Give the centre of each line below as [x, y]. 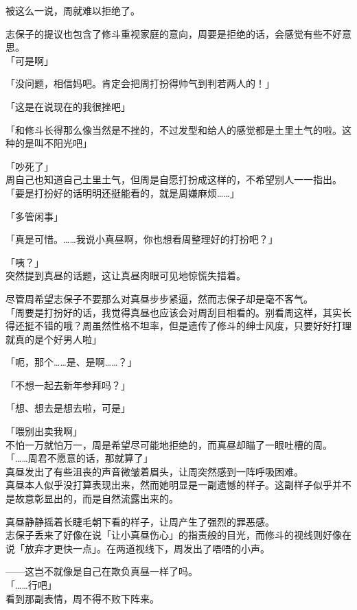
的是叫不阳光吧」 [53, 143]
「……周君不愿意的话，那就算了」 [79, 458]
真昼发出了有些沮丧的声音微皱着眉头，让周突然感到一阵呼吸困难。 [154, 471]
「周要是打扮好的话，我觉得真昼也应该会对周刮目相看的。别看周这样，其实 [174, 312]
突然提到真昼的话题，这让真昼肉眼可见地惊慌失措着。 [126, 275]
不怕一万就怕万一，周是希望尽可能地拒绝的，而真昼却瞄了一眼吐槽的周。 [169, 444]
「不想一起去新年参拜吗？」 [68, 385]
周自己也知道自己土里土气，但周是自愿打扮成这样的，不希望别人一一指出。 [174, 179]
